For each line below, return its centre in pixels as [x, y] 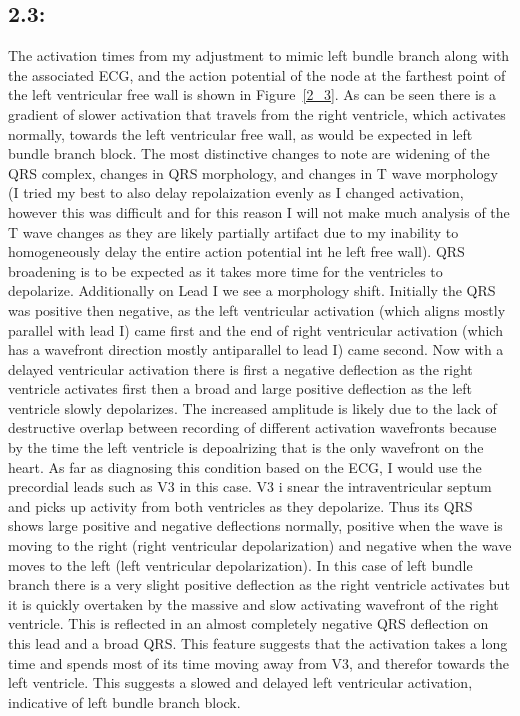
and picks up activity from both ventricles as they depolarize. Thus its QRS [240, 505]
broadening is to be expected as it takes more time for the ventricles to [225, 270]
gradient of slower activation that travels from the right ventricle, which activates [257, 113]
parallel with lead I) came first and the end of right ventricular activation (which [255, 329]
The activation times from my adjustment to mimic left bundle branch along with [259, 55]
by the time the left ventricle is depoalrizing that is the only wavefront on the [246, 447]
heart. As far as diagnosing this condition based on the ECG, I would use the [245, 466]
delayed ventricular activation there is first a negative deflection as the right [240, 368]
